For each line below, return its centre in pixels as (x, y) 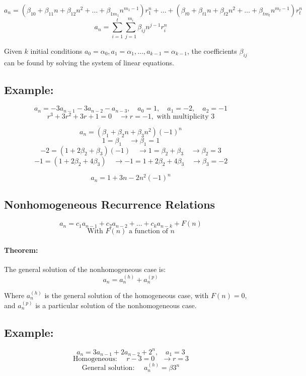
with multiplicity (183, 116)
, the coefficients (212, 51)
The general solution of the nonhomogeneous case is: (85, 269)
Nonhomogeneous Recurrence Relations (110, 204)
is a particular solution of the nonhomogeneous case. (116, 305)
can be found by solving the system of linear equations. (89, 62)
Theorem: (21, 250)
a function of (148, 231)
